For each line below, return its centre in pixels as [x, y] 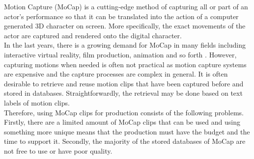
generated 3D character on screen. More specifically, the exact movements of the [125, 26]
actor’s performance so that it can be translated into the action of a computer [121, 16]
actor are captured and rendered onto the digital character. [93, 35]
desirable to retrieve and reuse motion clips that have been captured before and [124, 83]
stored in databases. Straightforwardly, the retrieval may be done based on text [123, 93]
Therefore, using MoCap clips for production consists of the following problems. [124, 112]
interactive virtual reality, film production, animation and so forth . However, [120, 54]
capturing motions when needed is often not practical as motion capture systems [125, 64]
